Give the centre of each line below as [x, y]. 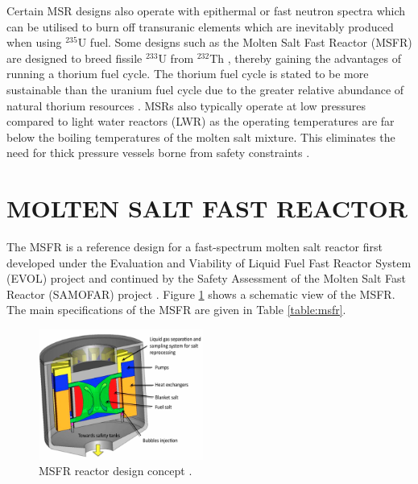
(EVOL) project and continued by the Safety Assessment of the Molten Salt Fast [207, 278]
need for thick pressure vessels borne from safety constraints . [158, 153]
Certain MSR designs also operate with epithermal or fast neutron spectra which [206, 10]
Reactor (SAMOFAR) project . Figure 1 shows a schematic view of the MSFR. [201, 294]
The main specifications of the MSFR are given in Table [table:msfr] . [176, 310]
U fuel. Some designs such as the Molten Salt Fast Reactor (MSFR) [245, 42]
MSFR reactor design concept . [116, 471]
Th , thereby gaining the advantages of [305, 58]
